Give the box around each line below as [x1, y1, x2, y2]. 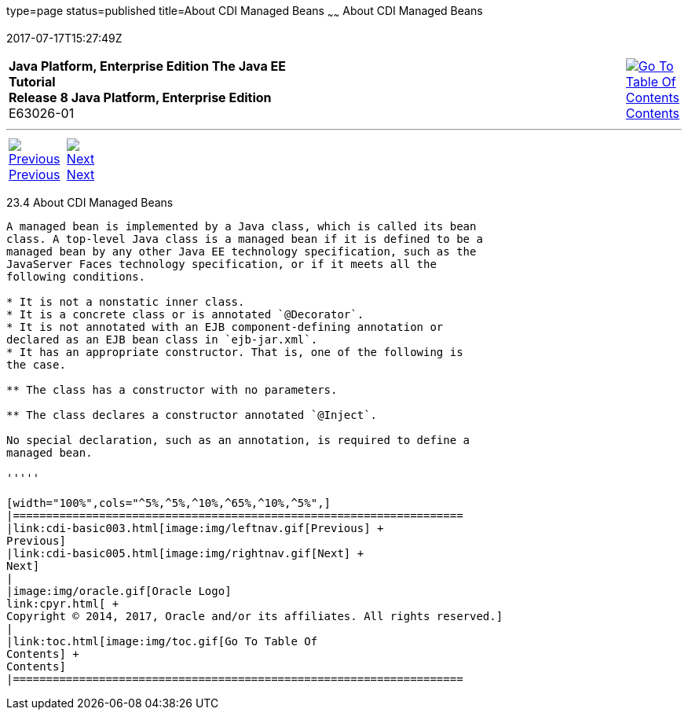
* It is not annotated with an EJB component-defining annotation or [6, 320, 444, 333]
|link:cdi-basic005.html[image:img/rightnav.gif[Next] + [6, 546, 364, 560]
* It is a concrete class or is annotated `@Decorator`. [6, 307, 364, 321]
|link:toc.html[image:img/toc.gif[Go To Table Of [6, 634, 318, 648]
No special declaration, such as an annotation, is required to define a [6, 433, 470, 446]
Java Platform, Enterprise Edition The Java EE [9, 57, 286, 74]
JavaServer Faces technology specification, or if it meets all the [6, 257, 437, 270]
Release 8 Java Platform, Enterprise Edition [9, 89, 272, 105]
